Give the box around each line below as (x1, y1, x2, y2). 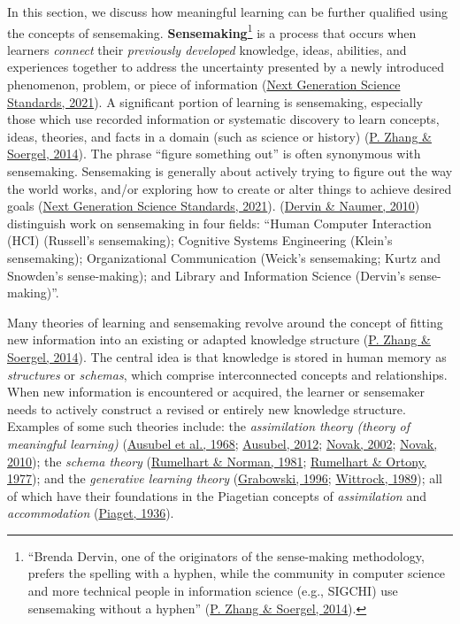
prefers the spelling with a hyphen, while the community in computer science (27, 564, 446, 582)
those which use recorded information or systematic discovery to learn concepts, (7, 110, 440, 128)
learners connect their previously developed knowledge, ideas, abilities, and (7, 40, 407, 58)
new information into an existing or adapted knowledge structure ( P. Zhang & (7, 330, 431, 349)
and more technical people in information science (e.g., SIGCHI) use (27, 582, 398, 600)
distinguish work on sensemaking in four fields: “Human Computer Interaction (7, 213, 432, 232)
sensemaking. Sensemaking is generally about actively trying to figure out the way (7, 162, 453, 180)
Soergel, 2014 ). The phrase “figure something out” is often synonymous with (7, 144, 421, 163)
